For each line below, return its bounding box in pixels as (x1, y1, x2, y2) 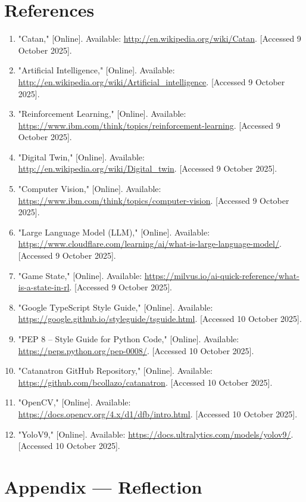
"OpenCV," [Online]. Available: (18, 396, 131, 408)
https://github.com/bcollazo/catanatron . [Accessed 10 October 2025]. (18, 376, 273, 388)
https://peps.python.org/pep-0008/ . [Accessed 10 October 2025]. (18, 344, 254, 357)
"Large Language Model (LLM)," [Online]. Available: (18, 225, 210, 238)
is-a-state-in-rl (18, 281, 70, 293)
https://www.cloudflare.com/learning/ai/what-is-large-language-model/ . (18, 237, 282, 250)
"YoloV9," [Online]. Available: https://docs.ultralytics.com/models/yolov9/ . (18, 427, 293, 440)
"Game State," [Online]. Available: (18, 269, 142, 281)
